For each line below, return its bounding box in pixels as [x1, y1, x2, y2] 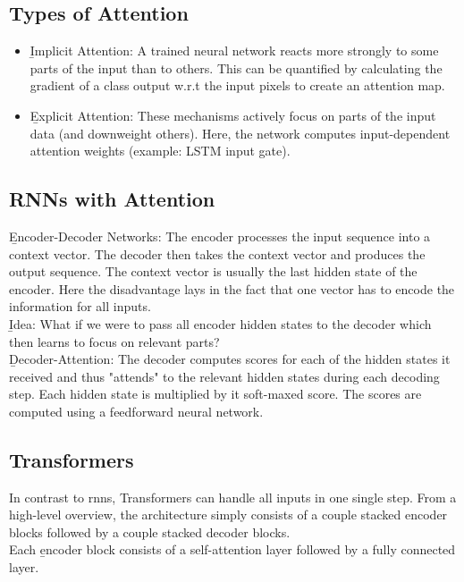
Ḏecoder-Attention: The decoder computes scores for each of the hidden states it [9, 350, 451, 368]
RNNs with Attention [9, 185, 215, 213]
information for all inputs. [9, 297, 151, 316]
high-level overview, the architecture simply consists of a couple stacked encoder [9, 505, 448, 524]
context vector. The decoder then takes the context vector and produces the [9, 244, 426, 263]
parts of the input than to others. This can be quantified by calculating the [30, 58, 443, 77]
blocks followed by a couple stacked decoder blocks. [9, 522, 291, 541]
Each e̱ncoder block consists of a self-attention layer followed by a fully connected [9, 540, 456, 559]
